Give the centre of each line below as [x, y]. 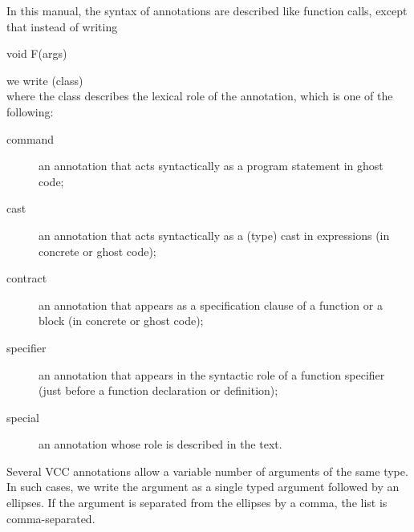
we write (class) [45, 80]
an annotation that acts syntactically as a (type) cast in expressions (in [214, 235]
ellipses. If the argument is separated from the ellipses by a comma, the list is [197, 503]
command [30, 138]
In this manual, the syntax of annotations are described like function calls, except [207, 10]
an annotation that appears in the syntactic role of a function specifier [212, 374]
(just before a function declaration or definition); [158, 390]
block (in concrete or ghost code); [121, 321]
